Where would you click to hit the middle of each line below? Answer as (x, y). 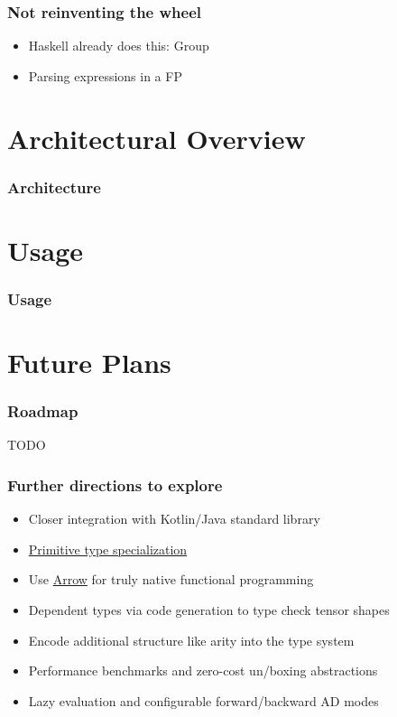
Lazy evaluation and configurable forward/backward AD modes (203, 700)
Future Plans (89, 363)
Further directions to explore (115, 484)
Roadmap (43, 411)
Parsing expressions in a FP (105, 75)
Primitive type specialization (108, 549)
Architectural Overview (157, 138)
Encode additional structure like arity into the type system (191, 640)
